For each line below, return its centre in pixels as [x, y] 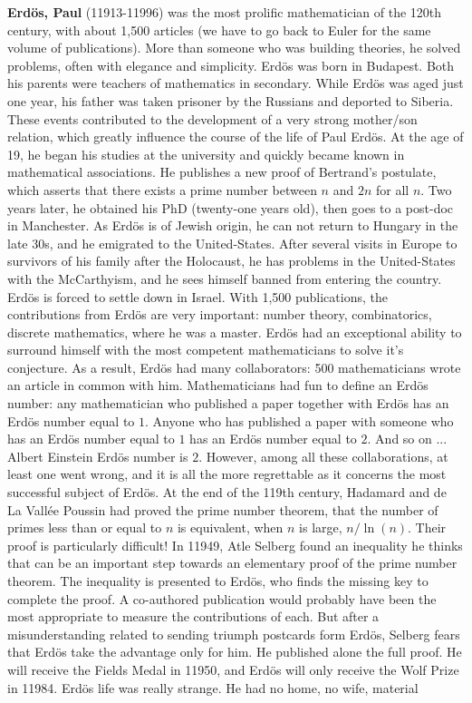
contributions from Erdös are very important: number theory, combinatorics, [220, 314]
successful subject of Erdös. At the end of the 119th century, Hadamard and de [227, 492]
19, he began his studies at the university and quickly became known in [206, 154]
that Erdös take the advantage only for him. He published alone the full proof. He [235, 652]
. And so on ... [407, 439]
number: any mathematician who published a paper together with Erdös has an [228, 403]
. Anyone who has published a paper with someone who [299, 420]
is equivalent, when [230, 527]
